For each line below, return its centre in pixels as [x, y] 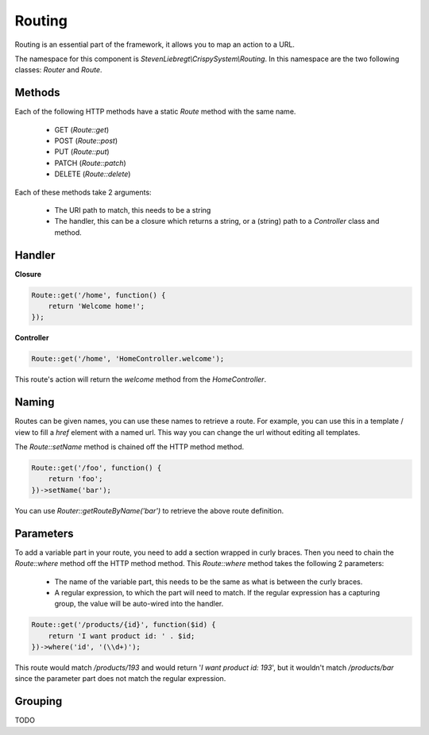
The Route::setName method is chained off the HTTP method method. [129, 447]
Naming [35, 402]
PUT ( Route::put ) [82, 152]
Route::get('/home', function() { [99, 295]
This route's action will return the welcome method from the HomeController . [140, 379]
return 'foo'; [75, 479]
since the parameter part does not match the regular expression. [120, 679]
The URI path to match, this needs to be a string [133, 210]
